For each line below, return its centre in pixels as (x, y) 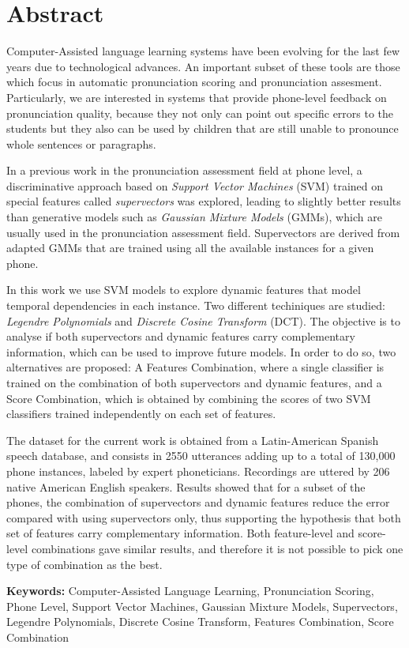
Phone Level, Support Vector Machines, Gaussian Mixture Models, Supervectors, (202, 606)
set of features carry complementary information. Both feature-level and (180, 533)
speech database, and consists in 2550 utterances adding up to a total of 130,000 (201, 456)
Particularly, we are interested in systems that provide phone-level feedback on (197, 97)
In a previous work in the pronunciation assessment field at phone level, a (184, 170)
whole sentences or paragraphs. (81, 143)
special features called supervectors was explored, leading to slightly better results (204, 201)
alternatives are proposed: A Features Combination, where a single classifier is (195, 367)
